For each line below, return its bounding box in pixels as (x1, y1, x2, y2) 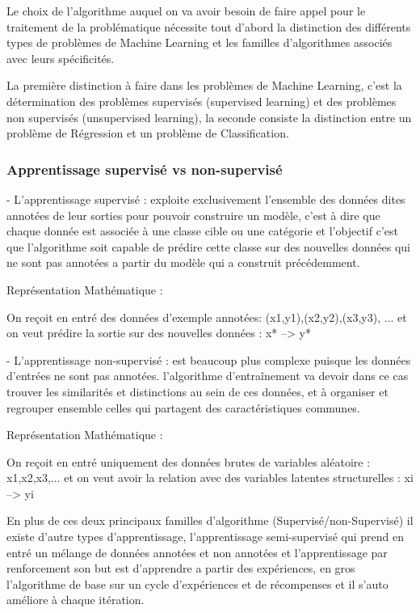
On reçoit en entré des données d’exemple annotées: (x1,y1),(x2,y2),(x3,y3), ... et (6, 308, 407, 325)
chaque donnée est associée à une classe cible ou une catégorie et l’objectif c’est (6, 222, 398, 239)
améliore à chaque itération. (6, 591, 145, 608)
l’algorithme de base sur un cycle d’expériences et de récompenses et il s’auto (6, 575, 388, 592)
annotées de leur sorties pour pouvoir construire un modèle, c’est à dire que (6, 206, 380, 223)
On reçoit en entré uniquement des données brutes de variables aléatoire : (6, 453, 371, 470)
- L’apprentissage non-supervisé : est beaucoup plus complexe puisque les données (6, 351, 411, 368)
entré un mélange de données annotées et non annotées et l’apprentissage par (6, 543, 388, 560)
